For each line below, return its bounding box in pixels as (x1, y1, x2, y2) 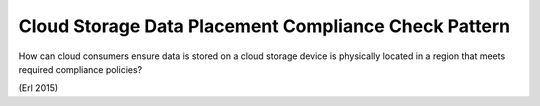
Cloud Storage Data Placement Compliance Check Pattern (18, 15, 510, 37)
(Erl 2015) (18, 82, 59, 94)
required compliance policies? (18, 63, 143, 75)
